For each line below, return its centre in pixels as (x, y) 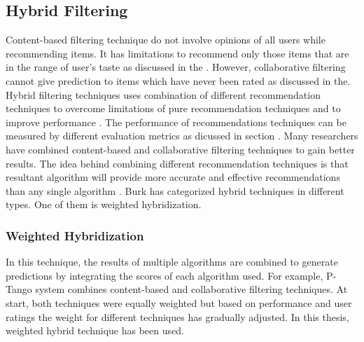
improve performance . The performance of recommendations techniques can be (176, 122)
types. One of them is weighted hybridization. (104, 204)
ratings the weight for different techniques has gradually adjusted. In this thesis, (177, 316)
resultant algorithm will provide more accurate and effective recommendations (173, 177)
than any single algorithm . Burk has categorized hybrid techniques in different (175, 190)
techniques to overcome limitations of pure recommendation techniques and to (173, 108)
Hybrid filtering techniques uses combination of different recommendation (163, 94)
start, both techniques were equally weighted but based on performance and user (179, 302)
